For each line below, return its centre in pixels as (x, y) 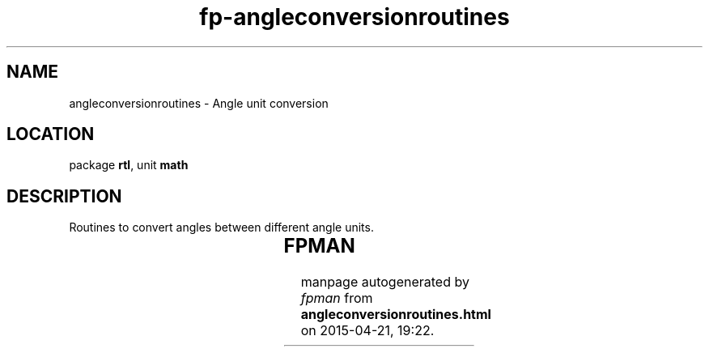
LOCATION (51, 134)
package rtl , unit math (129, 165)
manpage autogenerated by (385, 282)
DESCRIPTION (64, 196)
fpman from (337, 298)
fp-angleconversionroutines (354, 17)
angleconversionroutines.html (396, 315)
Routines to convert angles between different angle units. (221, 228)
